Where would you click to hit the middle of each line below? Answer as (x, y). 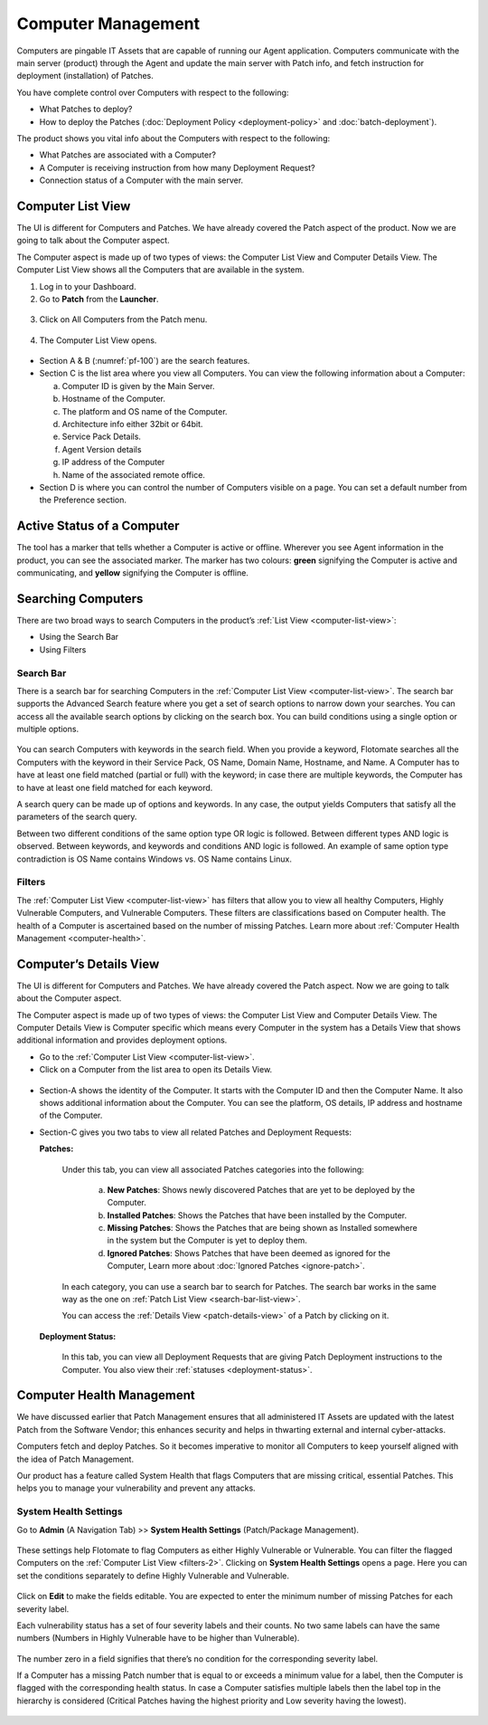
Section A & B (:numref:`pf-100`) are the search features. (145, 361)
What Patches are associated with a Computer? (128, 155)
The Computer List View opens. (98, 340)
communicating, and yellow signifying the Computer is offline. (132, 573)
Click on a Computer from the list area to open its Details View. (156, 1070)
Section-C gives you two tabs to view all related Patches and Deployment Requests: (196, 1132)
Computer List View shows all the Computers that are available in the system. (160, 270)
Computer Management (108, 24)
